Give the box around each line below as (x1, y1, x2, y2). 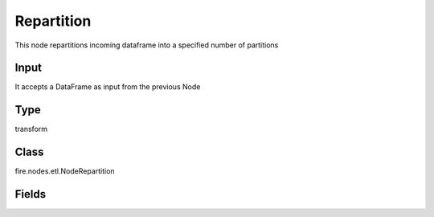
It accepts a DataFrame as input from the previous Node (14, 82, 201, 92)
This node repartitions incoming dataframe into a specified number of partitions (14, 40, 279, 50)
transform (14, 125, 48, 134)
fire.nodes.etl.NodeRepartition (14, 166, 116, 176)
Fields (14, 187, 47, 201)
